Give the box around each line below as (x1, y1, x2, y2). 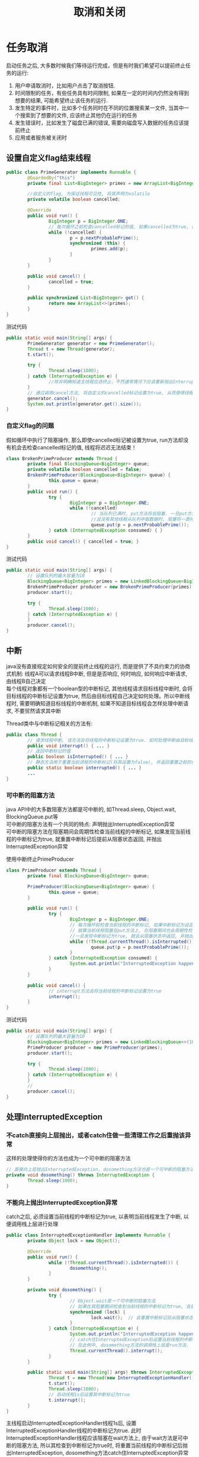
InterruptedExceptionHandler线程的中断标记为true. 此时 (6, 1427, 142, 1434)
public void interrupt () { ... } (27, 742, 110, 749)
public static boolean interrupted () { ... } (27, 765, 142, 771)
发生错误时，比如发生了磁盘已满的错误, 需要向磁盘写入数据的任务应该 (14, 119, 184, 126)
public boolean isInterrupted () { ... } (27, 754, 129, 760)
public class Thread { (6, 732, 62, 738)
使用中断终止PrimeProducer (6, 855, 74, 863)
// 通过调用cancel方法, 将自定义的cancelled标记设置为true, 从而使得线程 (27, 390, 194, 396)
